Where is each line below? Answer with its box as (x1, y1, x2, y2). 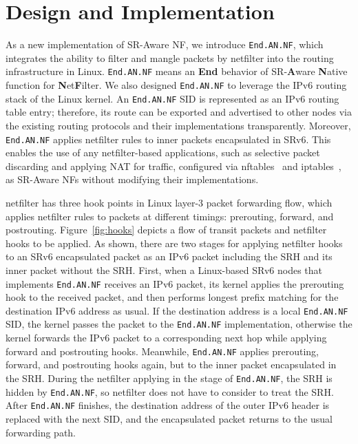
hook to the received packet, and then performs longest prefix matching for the (6, 290, 339, 304)
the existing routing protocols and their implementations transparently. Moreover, (6, 118, 351, 132)
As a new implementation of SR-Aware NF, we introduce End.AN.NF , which (6, 37, 324, 52)
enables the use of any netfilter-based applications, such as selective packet (6, 145, 320, 160)
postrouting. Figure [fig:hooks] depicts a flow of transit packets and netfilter (6, 222, 327, 237)
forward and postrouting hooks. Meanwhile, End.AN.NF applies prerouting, (6, 343, 319, 358)
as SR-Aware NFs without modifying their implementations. (6, 172, 259, 187)
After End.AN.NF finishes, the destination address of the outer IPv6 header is (6, 398, 330, 412)
